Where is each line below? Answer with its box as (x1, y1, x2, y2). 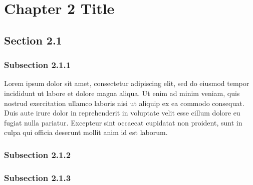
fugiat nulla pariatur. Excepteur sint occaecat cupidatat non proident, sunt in (4, 117, 242, 127)
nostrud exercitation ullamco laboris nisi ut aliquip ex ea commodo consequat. (4, 97, 244, 108)
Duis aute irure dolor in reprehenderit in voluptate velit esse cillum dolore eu (4, 107, 240, 118)
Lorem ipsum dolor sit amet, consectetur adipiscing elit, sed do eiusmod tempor (4, 78, 249, 88)
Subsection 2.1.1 (4, 58, 71, 71)
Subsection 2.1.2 (4, 148, 71, 160)
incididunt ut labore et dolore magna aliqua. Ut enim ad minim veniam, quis (4, 87, 240, 98)
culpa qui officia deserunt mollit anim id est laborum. (4, 127, 168, 137)
